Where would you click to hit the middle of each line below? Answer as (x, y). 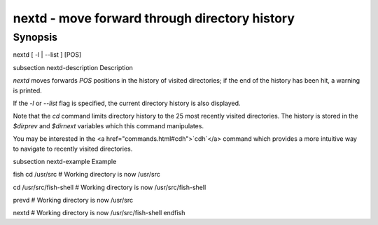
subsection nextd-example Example (65, 161)
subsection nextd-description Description (73, 67)
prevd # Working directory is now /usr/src (73, 200)
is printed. (27, 90)
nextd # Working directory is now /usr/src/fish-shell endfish (99, 213)
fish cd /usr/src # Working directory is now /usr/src (87, 175)
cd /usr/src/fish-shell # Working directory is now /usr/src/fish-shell (110, 187)
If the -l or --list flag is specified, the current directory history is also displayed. (127, 103)
